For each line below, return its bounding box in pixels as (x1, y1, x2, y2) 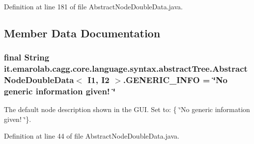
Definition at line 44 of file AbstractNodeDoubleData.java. (4, 130, 179, 141)
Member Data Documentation (4, 25, 161, 40)
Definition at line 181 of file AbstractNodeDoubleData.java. (4, 1, 183, 11)
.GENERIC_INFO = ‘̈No (123, 74, 228, 86)
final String (4, 51, 50, 63)
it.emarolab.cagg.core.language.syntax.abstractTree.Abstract (4, 62, 248, 75)
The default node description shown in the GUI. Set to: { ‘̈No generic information (4, 104, 250, 115)
